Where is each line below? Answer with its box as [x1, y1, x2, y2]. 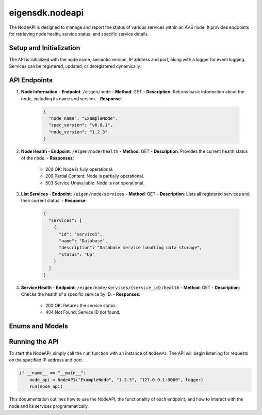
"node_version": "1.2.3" [49, 129, 108, 135]
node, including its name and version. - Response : [21, 95, 122, 102]
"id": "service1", [59, 231, 103, 237]
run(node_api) [29, 384, 63, 389]
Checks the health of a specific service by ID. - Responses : [21, 291, 141, 297]
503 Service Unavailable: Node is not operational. [45, 180, 145, 186]
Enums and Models [9, 322, 68, 330]
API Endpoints [9, 76, 53, 85]
